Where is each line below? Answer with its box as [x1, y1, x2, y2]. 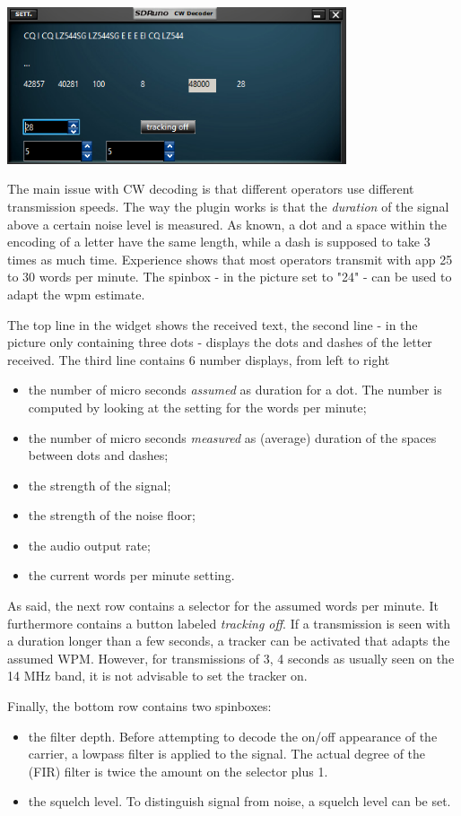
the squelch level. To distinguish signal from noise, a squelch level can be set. [28, 792, 451, 811]
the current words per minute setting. [28, 566, 235, 585]
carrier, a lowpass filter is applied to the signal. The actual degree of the [28, 744, 426, 763]
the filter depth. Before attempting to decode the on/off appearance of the [28, 726, 438, 745]
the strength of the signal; [28, 475, 171, 494]
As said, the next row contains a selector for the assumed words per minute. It [7, 596, 439, 615]
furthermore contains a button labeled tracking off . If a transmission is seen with [7, 613, 451, 632]
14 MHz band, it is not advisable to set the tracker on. [7, 666, 308, 685]
